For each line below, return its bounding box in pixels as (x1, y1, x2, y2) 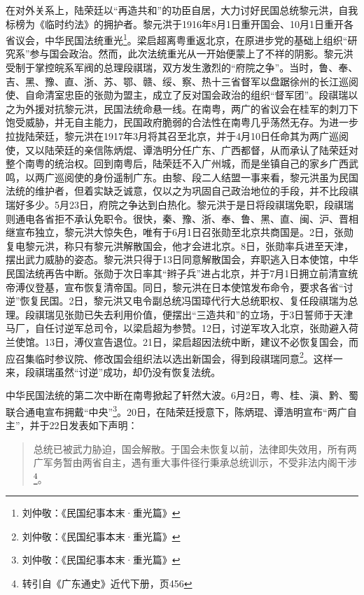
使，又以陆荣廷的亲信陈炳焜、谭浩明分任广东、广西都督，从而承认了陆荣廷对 (6, 142, 358, 157)
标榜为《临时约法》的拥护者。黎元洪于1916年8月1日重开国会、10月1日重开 (6, 16, 344, 31)
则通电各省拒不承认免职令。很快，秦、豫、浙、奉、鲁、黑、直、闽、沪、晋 (6, 211, 349, 225)
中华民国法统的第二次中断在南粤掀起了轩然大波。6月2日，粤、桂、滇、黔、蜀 (6, 388, 358, 402)
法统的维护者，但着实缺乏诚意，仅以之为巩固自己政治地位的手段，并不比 (6, 183, 339, 198)
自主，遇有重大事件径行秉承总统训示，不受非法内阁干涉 (101, 455, 357, 470)
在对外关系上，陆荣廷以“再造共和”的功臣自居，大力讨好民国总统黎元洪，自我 (6, 3, 358, 17)
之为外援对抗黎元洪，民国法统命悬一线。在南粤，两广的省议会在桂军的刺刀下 (6, 101, 358, 115)
